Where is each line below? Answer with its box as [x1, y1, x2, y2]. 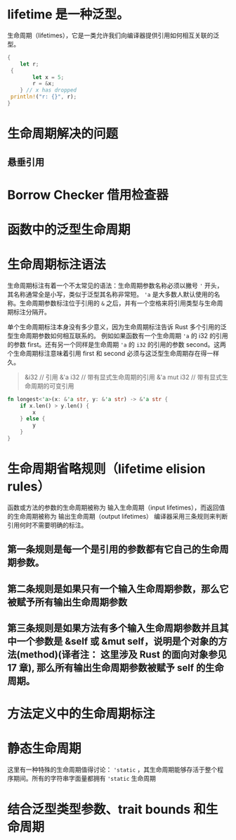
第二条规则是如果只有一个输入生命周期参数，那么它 [7, 583, 229, 595]
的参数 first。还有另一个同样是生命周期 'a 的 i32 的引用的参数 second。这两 [7, 340, 227, 349]
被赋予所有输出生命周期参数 [7, 596, 128, 608]
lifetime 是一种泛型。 [7, 6, 130, 23]
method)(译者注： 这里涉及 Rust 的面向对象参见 [20, 649, 227, 661]
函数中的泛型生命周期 [7, 221, 131, 237]
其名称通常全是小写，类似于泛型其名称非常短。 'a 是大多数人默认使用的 [7, 290, 214, 298]
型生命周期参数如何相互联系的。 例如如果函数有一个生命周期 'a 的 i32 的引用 [7, 331, 228, 340]
